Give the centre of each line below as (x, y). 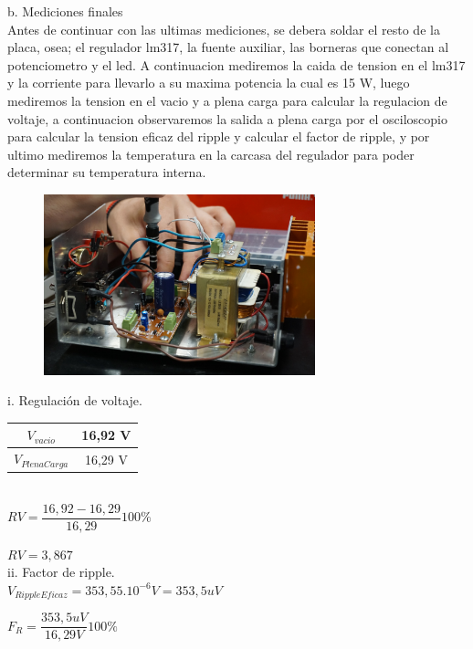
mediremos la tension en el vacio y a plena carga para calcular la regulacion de (227, 100)
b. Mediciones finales (65, 11)
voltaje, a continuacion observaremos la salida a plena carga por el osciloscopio (227, 118)
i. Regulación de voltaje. (75, 400)
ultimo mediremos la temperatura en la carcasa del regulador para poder (211, 154)
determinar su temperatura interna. (107, 172)
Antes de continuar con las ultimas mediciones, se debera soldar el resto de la (224, 29)
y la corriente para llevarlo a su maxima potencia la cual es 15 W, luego (209, 83)
